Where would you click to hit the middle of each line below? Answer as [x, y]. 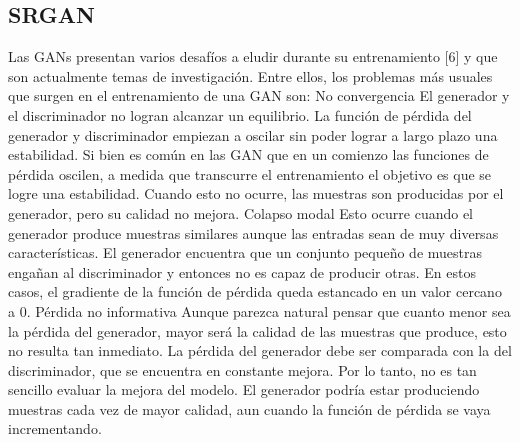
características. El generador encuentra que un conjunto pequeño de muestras [245, 252]
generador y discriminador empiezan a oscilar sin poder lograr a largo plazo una [253, 134]
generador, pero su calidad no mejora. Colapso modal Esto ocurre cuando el [241, 212]
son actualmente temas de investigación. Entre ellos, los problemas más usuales [250, 75]
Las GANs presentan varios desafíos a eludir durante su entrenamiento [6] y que [253, 56]
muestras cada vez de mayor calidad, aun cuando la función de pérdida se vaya [249, 408]
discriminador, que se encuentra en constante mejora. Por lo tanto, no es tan [242, 369]
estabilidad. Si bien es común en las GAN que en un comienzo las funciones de [248, 154]
